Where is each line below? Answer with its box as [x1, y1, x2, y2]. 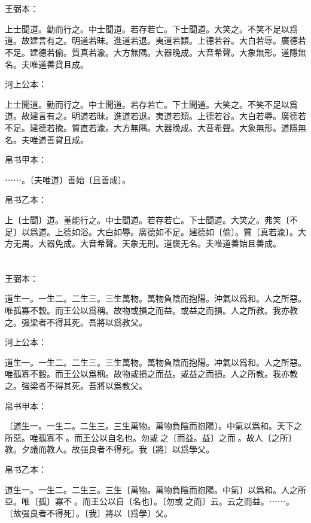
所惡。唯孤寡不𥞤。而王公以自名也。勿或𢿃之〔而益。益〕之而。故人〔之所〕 [5, 431, 297, 443]
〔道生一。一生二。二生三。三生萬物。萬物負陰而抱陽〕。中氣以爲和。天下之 [5, 419, 302, 432]
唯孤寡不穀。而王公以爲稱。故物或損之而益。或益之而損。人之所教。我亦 [5, 304, 289, 317]
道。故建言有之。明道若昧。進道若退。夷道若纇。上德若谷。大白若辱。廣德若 [5, 34, 306, 47]
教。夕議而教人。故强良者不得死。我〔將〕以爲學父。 [5, 443, 214, 455]
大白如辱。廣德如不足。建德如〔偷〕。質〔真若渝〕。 [96, 225, 298, 238]
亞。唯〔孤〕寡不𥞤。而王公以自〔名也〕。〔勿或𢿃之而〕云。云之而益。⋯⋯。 [5, 495, 294, 507]
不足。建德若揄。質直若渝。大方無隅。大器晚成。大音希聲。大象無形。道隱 [5, 121, 298, 133]
